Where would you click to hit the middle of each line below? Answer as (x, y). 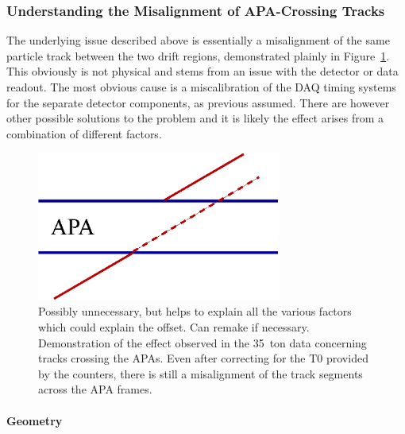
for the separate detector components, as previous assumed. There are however (198, 102)
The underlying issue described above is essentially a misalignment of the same (198, 40)
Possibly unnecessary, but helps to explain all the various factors (195, 311)
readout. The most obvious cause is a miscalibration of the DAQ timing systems (201, 87)
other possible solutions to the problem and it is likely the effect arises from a (195, 118)
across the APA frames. (95, 389)
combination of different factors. (84, 133)
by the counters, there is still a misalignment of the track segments (201, 373)
